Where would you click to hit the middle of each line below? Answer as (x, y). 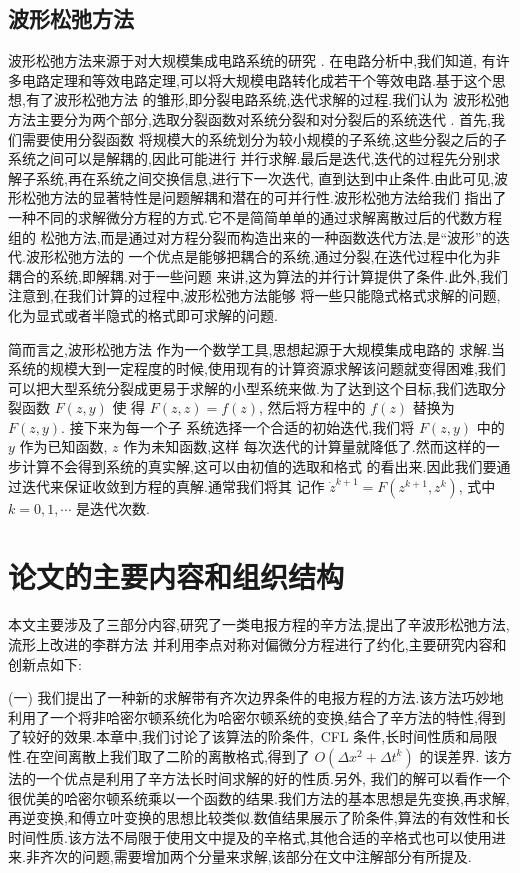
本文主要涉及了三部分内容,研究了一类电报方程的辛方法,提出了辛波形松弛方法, (259, 624)
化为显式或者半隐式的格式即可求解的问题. (143, 314)
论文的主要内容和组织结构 (176, 576)
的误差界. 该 (458, 755)
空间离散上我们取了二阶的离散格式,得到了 (174, 755)
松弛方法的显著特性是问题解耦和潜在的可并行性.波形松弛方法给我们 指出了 (264, 197)
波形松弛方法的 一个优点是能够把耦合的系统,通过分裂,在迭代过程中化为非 (263, 256)
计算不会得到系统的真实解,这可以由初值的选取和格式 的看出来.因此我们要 (259, 466)
